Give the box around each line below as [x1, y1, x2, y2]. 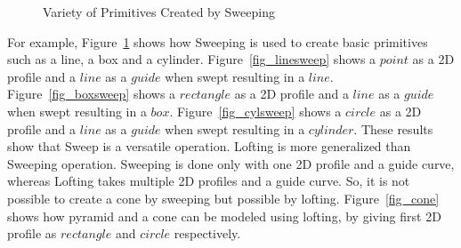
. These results [353, 119, 433, 138]
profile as [7, 224, 57, 243]
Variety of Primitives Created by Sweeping [43, 3, 275, 20]
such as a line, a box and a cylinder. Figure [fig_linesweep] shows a [7, 50, 376, 68]
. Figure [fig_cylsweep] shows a [169, 101, 342, 120]
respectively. [174, 224, 241, 243]
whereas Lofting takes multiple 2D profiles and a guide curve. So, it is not [7, 172, 410, 190]
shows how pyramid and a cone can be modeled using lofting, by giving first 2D [7, 206, 441, 225]
